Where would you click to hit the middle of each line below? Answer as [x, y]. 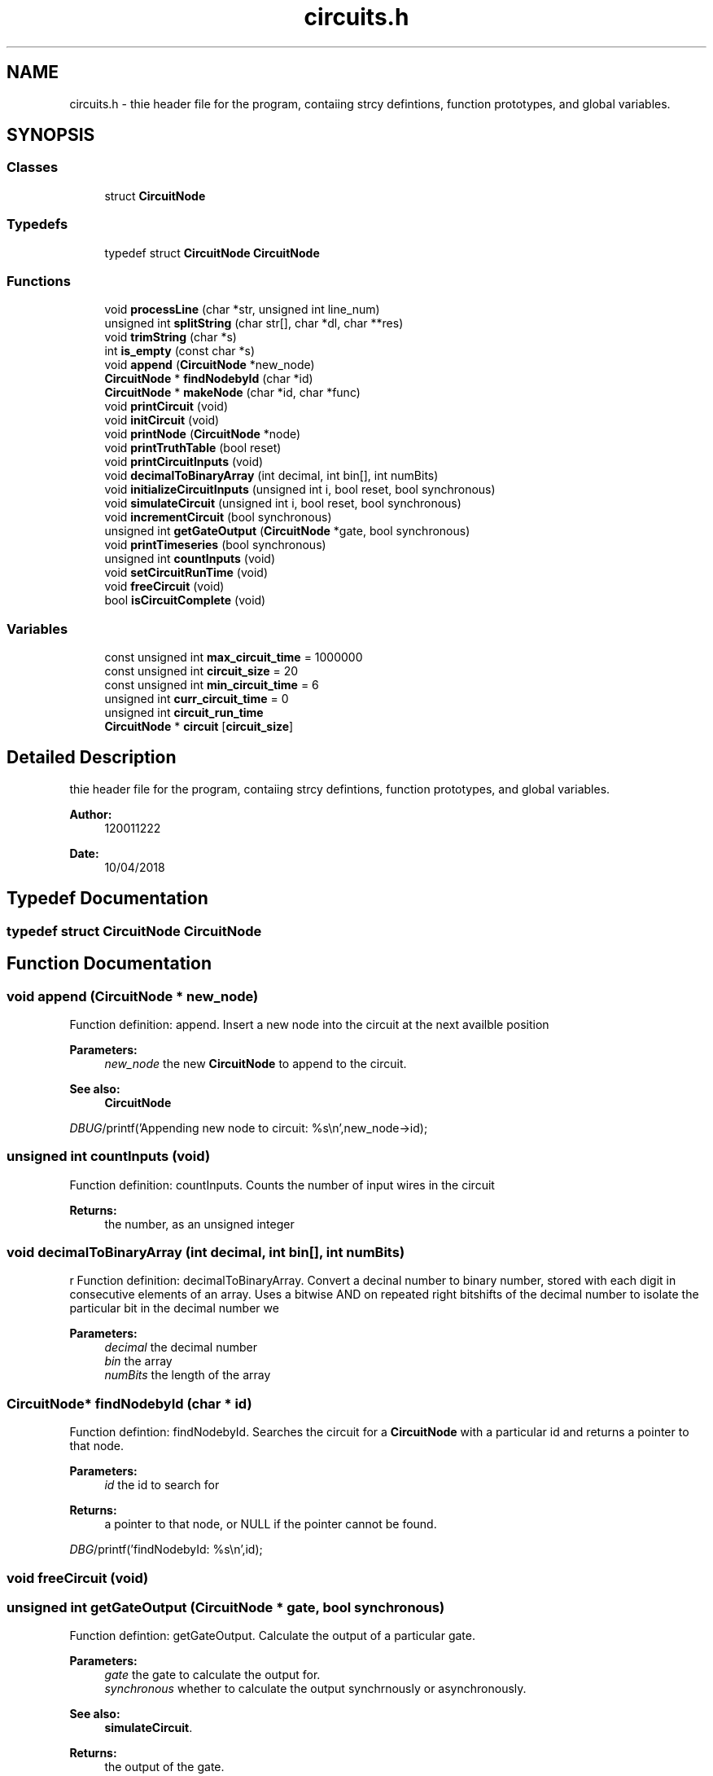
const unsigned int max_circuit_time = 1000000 [234, 657]
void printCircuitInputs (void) [184, 462]
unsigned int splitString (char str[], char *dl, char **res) [254, 323]
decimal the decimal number [181, 1347]
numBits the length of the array [188, 1375]
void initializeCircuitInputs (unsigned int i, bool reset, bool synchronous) [300, 490]
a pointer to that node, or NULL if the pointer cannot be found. [271, 1524]
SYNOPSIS [51, 135]
